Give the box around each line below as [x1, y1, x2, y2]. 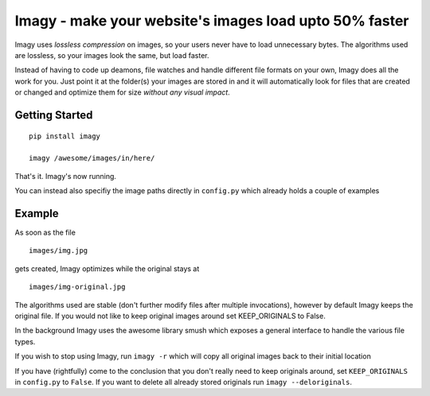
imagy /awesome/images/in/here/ [29, 153, 155, 163]
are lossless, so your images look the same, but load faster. [14, 50, 209, 60]
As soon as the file [14, 227, 76, 237]
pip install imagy [29, 131, 101, 141]
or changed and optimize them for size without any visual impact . [14, 87, 230, 97]
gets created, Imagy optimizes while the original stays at [14, 263, 200, 274]
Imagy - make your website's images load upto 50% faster [14, 12, 409, 29]
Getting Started [14, 108, 93, 122]
